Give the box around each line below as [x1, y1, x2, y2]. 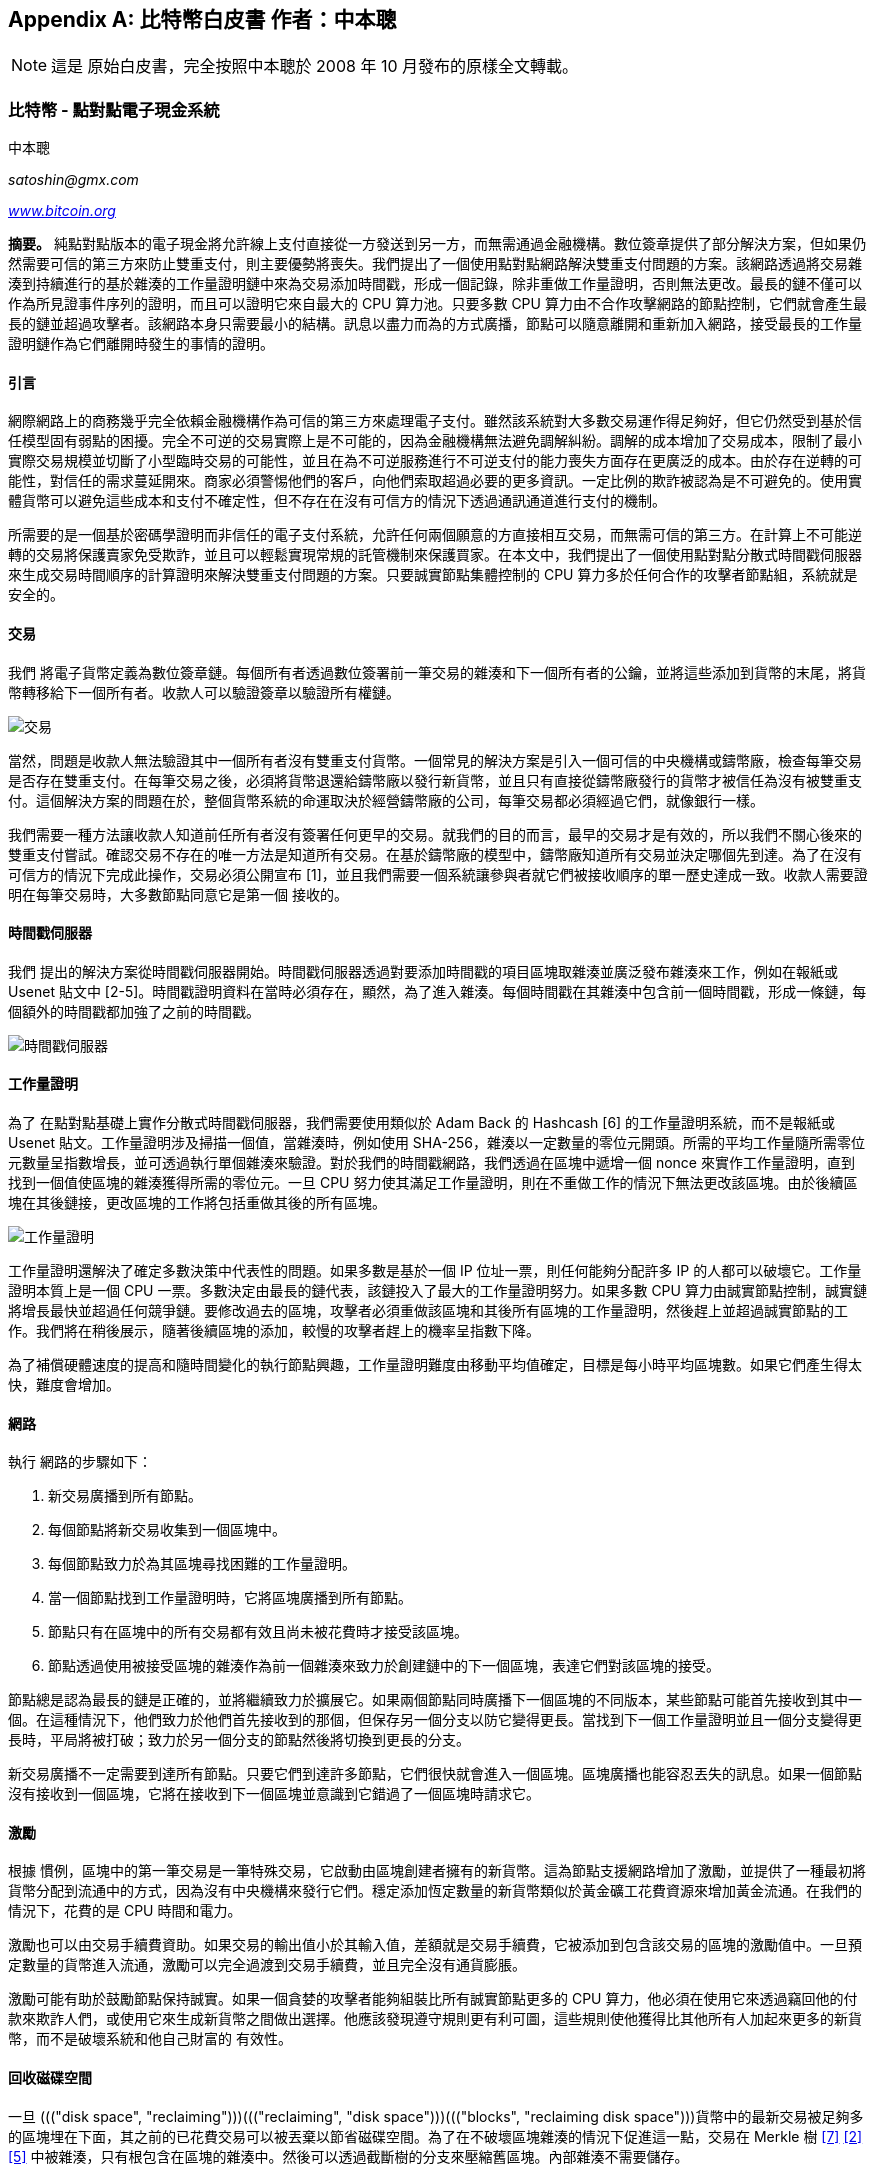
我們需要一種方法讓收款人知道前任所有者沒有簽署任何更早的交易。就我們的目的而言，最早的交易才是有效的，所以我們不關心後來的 [8, 825, 862, 843]
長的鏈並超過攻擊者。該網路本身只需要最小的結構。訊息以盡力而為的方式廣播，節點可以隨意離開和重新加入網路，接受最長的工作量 [8, 315, 862, 333]
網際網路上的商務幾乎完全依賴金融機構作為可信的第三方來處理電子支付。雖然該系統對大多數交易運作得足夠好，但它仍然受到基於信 [8, 412, 862, 430]
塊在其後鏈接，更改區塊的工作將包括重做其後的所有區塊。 [8, 1194, 386, 1212]
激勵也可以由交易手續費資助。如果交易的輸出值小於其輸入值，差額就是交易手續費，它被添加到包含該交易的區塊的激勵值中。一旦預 [8, 1936, 862, 1954]
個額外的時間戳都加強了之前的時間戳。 [8, 1002, 260, 1020]
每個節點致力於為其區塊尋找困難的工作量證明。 [48, 1555, 356, 1573]
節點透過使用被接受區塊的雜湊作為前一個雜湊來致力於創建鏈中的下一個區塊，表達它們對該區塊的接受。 [48, 1657, 720, 1675]
